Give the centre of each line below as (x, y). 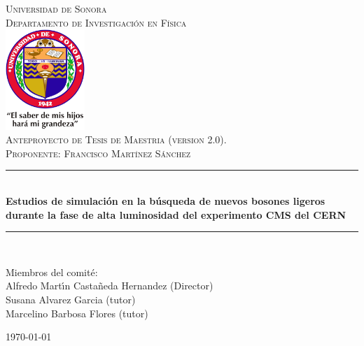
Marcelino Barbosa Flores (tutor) (77, 313)
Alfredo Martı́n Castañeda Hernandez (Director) (110, 286)
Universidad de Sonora (56, 8)
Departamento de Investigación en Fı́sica (96, 22)
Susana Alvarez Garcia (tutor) (71, 300)
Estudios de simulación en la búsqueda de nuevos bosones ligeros (166, 201)
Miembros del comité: (52, 272)
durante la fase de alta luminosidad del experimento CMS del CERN (176, 214)
